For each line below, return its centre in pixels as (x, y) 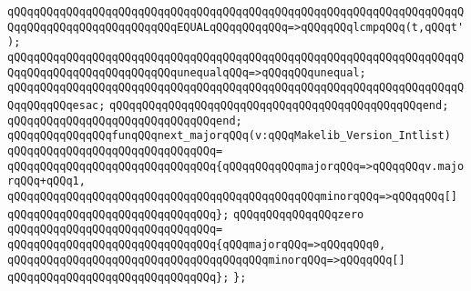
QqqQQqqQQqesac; (56, 105)
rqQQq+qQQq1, (46, 181)
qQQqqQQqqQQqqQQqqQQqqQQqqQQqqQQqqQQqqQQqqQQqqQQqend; (279, 105)
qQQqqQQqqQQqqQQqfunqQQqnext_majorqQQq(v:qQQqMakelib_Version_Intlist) (229, 136)
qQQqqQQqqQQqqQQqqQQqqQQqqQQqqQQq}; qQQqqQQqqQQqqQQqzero (186, 214)
